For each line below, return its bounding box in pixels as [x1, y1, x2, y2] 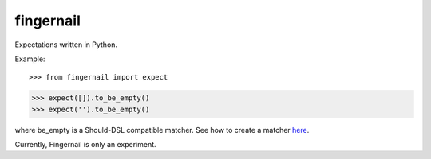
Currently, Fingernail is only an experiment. [14, 140, 156, 149]
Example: [14, 54, 45, 64]
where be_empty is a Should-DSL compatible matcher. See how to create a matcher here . [14, 125, 310, 134]
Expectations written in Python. [14, 40, 118, 49]
